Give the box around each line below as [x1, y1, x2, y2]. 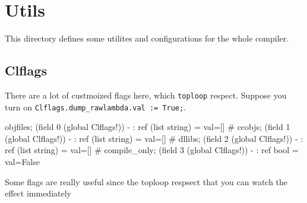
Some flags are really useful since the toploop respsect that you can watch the [5, 175, 288, 188]
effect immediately [5, 187, 71, 199]
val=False [5, 156, 40, 168]
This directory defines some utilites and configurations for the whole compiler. [5, 32, 289, 45]
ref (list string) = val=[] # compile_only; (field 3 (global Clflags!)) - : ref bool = [5, 144, 299, 156]
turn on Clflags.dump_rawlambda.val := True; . [5, 100, 186, 113]
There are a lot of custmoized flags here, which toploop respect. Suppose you [5, 88, 287, 101]
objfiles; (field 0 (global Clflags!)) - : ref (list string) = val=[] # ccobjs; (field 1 [5, 120, 290, 133]
